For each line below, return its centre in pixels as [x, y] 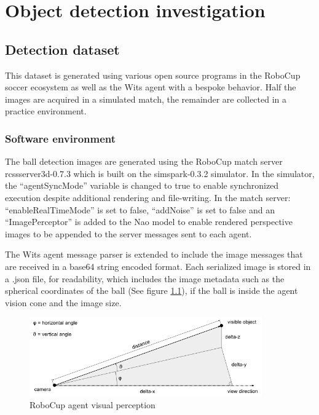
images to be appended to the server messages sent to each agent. [128, 233]
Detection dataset [62, 49]
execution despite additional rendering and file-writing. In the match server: [148, 197]
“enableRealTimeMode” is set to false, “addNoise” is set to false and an [140, 209]
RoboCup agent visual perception [93, 404]
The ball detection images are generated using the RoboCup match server [144, 161]
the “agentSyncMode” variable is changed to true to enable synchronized [142, 185]
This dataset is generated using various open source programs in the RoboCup [153, 75]
